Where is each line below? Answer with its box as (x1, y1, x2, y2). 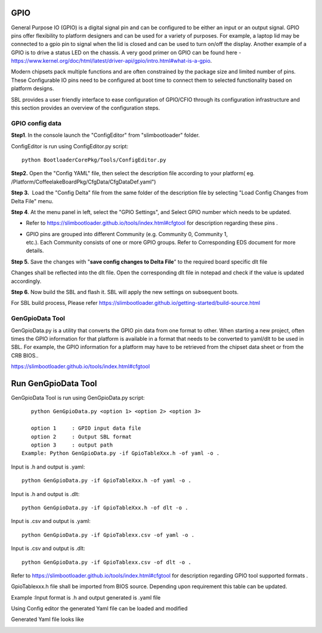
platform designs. (11, 85, 54, 92)
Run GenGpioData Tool (11, 378, 97, 389)
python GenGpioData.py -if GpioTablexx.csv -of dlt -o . (21, 559, 192, 565)
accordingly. (11, 277, 42, 285)
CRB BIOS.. (11, 351, 39, 359)
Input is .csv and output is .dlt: (11, 545, 86, 552)
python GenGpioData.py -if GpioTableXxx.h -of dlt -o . (21, 504, 188, 511)
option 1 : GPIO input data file (30, 425, 141, 432)
